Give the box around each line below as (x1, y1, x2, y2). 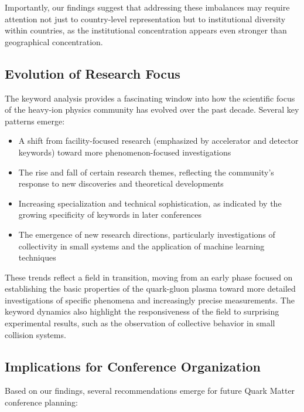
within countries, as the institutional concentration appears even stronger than (5, 24, 287, 36)
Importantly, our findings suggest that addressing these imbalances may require (5, 1, 290, 13)
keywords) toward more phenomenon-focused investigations (18, 146, 231, 158)
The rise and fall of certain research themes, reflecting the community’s (18, 166, 274, 178)
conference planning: (5, 396, 78, 408)
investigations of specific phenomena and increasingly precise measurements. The (5, 293, 295, 306)
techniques (18, 251, 56, 264)
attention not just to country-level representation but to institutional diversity (5, 12, 286, 25)
